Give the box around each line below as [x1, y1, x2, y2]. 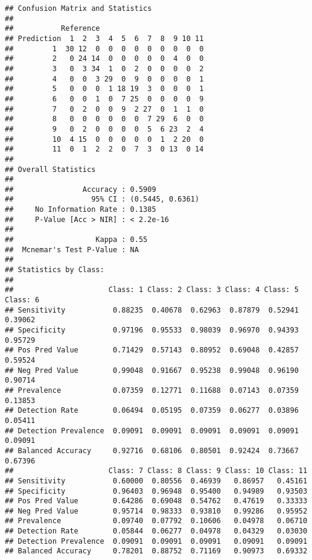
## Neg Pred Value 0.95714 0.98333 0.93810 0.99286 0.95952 [5, 506, 308, 515]
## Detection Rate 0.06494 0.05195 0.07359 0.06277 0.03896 [5, 406, 299, 415]
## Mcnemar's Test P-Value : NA [5, 245, 139, 254]
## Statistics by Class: [5, 266, 104, 275]
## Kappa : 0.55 [5, 235, 148, 244]
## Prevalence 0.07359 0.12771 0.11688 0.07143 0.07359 [5, 386, 299, 395]
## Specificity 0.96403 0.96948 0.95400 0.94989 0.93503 [5, 486, 308, 495]
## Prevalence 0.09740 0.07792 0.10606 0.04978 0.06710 [5, 517, 308, 526]
